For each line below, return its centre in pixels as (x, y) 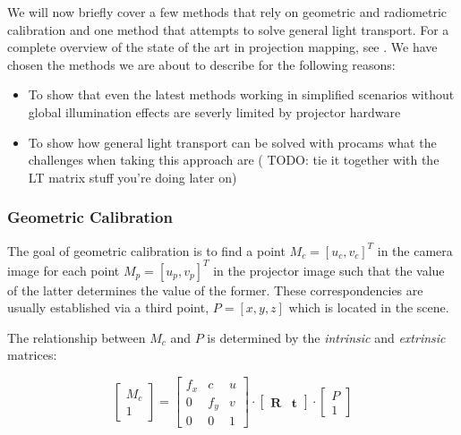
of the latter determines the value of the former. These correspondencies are (215, 290)
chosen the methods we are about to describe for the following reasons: (201, 64)
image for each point (64, 270)
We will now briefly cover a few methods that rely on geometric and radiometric (227, 12)
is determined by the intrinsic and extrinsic (326, 337)
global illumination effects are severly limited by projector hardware (214, 111)
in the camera (415, 250)
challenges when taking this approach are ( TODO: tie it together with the (234, 160)
